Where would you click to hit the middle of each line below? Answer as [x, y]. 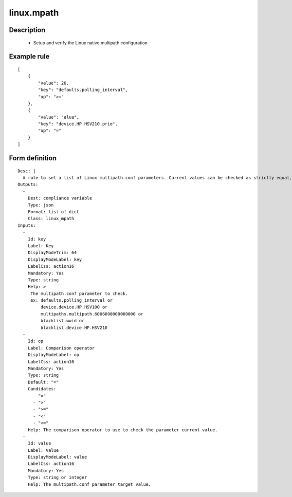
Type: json [41, 205]
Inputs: [27, 225]
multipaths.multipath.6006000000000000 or [92, 314]
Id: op [36, 341]
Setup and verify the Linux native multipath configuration [91, 43]
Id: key [37, 239]
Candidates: [42, 389]
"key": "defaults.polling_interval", [83, 90]
